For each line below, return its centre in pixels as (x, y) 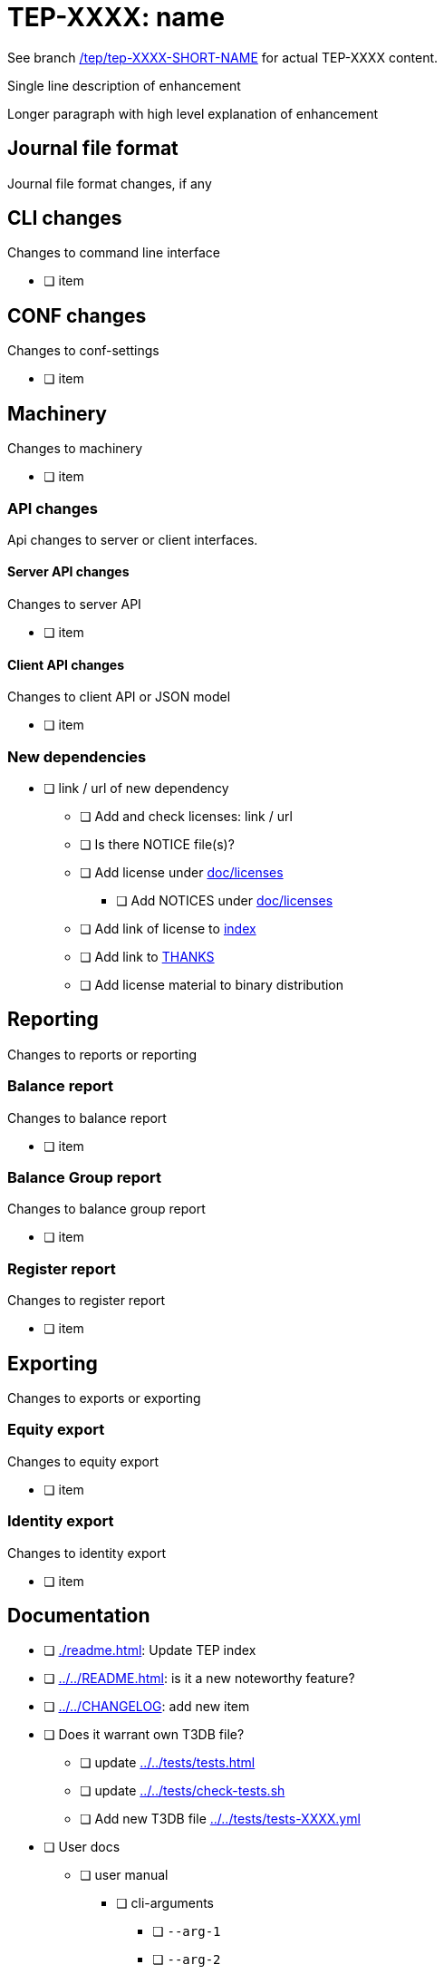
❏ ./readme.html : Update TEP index (150, 1650)
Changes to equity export (83, 1461)
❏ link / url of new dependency (136, 789)
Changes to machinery (75, 449)
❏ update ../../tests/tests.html (168, 1763)
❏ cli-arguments (165, 1903)
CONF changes (77, 315)
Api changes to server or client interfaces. (133, 539)
